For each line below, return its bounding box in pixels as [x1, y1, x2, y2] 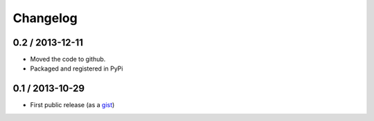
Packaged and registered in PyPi [30, 64, 123, 73]
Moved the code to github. [30, 55, 106, 64]
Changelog [12, 10, 78, 26]
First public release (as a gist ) [30, 101, 115, 109]
